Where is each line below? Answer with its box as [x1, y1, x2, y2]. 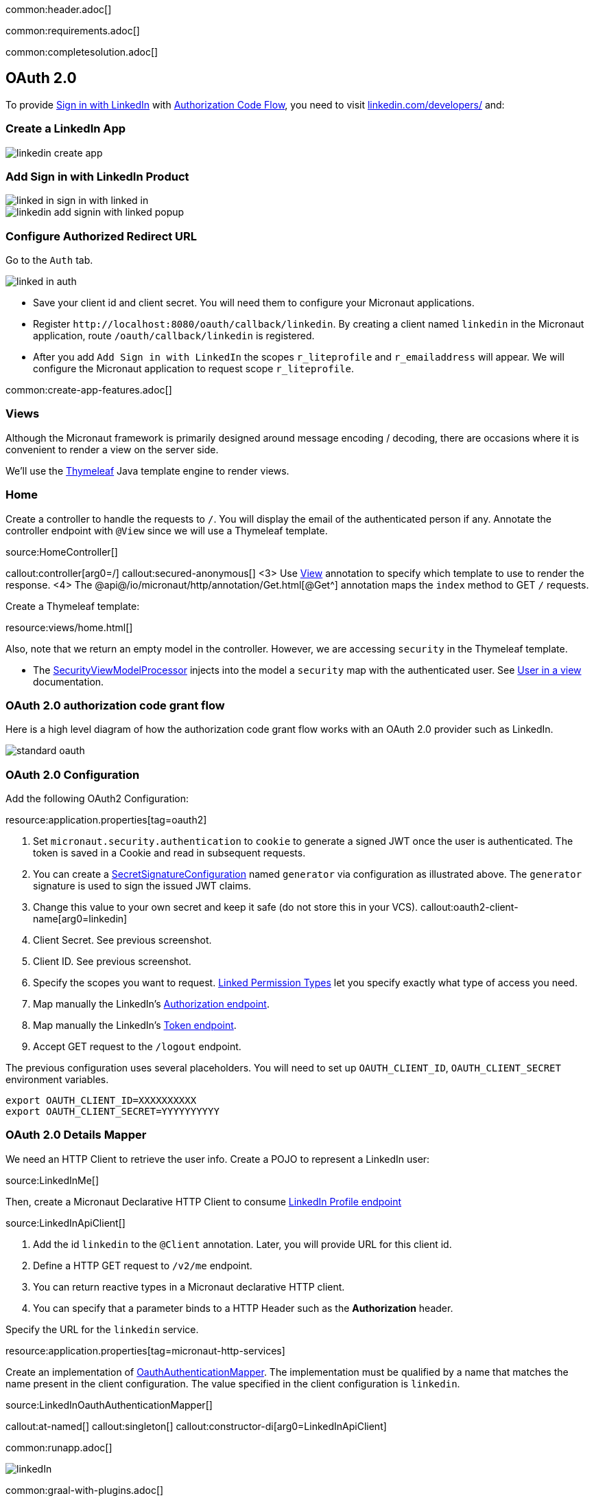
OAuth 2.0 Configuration [5, 767, 140, 782]
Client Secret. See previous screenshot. [33, 934, 212, 946]
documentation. [33, 675, 104, 688]
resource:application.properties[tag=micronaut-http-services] [5, 1344, 285, 1357]
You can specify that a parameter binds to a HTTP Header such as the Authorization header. [33, 1302, 453, 1314]
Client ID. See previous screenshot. [33, 955, 191, 968]
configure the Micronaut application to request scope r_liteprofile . [33, 363, 354, 375]
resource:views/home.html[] [5, 621, 133, 633]
